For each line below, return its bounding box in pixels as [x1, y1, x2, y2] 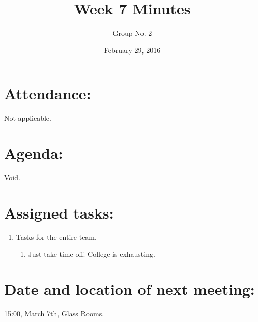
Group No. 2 [112, 28, 152, 38]
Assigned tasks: [4, 202, 114, 223]
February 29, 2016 [104, 44, 161, 55]
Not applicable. [4, 113, 51, 123]
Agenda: [4, 143, 63, 164]
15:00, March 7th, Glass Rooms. [4, 308, 104, 318]
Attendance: [4, 83, 91, 104]
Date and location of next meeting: [4, 279, 255, 300]
